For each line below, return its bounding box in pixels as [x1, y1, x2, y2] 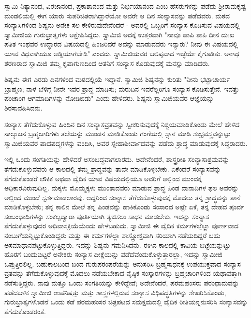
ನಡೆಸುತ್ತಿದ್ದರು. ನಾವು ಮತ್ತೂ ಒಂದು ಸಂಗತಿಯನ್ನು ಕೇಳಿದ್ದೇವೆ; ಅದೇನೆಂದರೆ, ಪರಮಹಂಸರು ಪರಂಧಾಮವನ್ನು [4, 278, 239, 288]
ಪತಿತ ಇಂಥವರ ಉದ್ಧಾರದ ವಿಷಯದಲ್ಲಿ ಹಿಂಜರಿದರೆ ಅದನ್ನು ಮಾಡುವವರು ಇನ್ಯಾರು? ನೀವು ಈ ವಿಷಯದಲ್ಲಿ [4, 39, 238, 49]
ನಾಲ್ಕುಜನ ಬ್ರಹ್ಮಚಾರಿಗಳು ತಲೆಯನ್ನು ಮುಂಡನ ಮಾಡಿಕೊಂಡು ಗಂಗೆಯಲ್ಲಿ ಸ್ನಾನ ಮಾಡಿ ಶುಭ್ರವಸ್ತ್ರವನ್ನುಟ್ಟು [4, 128, 231, 139]
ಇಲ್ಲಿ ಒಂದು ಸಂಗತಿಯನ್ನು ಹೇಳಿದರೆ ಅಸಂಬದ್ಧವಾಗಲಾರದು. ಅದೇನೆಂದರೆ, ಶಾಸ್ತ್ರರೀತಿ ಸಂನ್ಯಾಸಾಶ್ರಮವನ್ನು [4, 154, 230, 164]
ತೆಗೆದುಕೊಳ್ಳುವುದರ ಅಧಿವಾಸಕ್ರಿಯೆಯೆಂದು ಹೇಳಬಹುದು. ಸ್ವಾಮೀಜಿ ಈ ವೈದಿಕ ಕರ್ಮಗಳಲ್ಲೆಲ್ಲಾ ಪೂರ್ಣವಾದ [4, 221, 239, 231]
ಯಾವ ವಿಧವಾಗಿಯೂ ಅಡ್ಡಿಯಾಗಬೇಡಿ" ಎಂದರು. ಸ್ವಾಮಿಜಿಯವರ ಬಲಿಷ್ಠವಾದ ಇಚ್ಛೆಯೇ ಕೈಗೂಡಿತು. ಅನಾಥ [4, 48, 239, 58]
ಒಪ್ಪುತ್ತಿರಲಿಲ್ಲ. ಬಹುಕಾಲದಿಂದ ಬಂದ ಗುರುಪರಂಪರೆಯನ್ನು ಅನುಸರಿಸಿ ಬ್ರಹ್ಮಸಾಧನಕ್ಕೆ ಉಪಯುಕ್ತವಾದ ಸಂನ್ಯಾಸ [4, 258, 241, 269]
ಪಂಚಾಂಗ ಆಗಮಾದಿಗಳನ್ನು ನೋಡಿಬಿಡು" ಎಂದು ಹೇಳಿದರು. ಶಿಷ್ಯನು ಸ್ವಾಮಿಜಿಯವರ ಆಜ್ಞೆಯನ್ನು [4, 93, 214, 103]
